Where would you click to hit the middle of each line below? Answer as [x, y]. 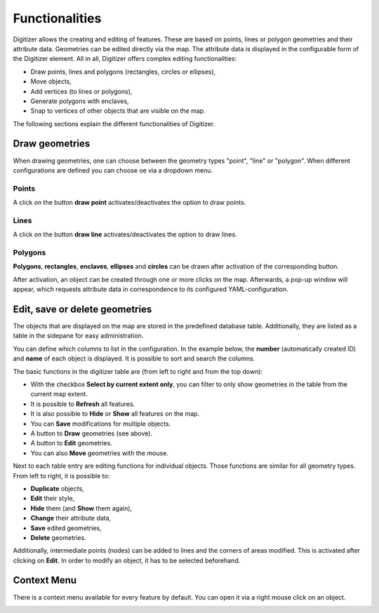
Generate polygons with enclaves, [80, 101]
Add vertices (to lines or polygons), [81, 91]
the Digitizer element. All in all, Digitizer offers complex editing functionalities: [125, 59]
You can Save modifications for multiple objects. [101, 424]
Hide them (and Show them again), [81, 508]
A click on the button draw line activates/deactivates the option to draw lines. [125, 234]
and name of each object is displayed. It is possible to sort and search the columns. [134, 358]
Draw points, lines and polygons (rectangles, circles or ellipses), [123, 72]
